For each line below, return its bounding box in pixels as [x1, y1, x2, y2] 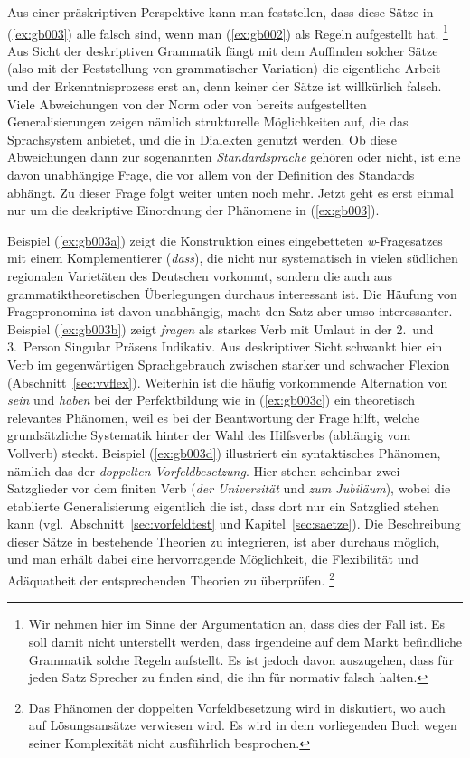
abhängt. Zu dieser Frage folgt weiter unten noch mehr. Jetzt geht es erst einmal [7, 182, 454, 201]
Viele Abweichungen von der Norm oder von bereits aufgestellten [7, 94, 367, 113]
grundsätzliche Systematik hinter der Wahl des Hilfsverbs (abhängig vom [7, 426, 411, 445]
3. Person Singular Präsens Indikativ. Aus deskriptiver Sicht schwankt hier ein [7, 337, 443, 356]
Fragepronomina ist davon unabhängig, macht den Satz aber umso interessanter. [7, 302, 453, 321]
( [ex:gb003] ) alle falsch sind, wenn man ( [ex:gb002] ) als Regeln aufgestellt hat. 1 [7, 21, 448, 42]
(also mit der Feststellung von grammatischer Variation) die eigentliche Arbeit [7, 59, 441, 78]
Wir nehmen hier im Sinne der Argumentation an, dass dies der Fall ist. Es [28, 614, 446, 633]
